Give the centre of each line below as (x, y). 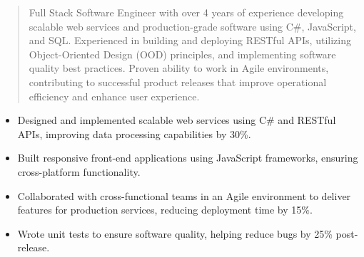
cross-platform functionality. (79, 171)
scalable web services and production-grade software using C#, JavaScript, (192, 26)
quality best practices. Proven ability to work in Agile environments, (179, 68)
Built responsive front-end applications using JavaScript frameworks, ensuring (188, 158)
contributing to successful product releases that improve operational (178, 82)
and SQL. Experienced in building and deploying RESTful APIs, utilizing (190, 40)
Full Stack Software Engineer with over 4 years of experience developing (186, 12)
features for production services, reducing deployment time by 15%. (165, 210)
